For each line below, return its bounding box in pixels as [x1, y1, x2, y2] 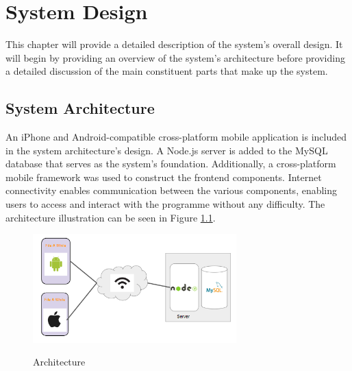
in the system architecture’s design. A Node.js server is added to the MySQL [5, 143, 328, 157]
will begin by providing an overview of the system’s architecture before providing [5, 50, 345, 64]
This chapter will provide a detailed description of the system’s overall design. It [5, 37, 343, 51]
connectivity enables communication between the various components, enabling [5, 183, 338, 198]
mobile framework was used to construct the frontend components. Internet [5, 169, 322, 184]
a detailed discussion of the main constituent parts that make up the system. [5, 64, 328, 78]
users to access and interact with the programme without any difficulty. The [5, 197, 325, 211]
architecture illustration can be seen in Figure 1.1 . [5, 210, 216, 224]
